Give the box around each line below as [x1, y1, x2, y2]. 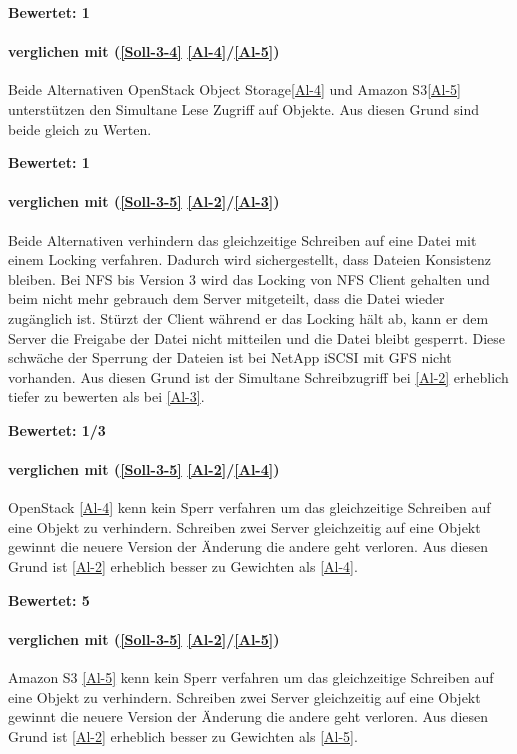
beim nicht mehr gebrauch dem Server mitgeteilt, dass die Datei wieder [8, 288, 445, 309]
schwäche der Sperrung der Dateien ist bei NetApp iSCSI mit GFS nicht [8, 347, 452, 368]
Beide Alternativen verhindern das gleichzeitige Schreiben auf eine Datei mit [8, 229, 477, 250]
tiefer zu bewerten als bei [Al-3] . [8, 386, 205, 407]
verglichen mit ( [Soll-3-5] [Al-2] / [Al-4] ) [8, 459, 280, 480]
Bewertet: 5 [8, 589, 90, 610]
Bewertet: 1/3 [8, 419, 106, 440]
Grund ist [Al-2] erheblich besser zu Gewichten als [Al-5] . [8, 725, 358, 746]
